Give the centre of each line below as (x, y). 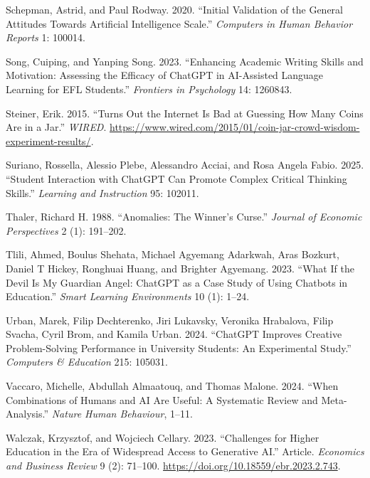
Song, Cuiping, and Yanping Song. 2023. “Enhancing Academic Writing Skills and (185, 61)
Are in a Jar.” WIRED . (56, 127)
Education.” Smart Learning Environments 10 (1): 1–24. (128, 296)
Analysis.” (27, 414)
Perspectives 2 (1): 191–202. (66, 230)
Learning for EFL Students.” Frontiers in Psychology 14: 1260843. (149, 89)
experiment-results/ (48, 140)
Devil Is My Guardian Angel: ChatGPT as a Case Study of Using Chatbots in (177, 282)
